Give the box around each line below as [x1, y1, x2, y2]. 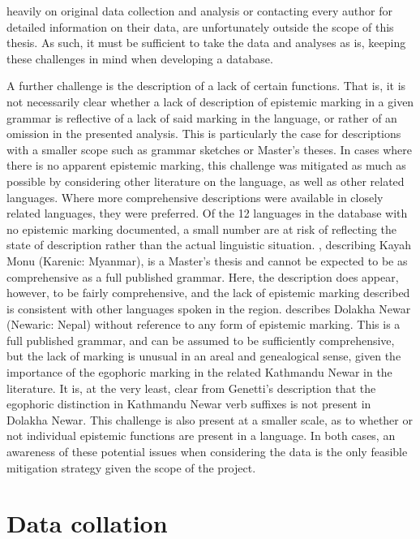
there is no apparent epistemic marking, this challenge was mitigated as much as [6, 157, 406, 174]
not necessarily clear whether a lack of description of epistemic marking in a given [6, 93, 414, 110]
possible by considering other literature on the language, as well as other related [6, 172, 405, 189]
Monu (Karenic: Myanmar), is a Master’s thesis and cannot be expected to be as [6, 252, 408, 269]
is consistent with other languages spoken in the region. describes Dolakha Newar [6, 300, 411, 317]
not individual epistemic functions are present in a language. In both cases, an [6, 427, 396, 444]
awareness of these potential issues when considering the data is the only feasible [6, 443, 408, 460]
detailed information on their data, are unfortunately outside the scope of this [6, 18, 394, 35]
